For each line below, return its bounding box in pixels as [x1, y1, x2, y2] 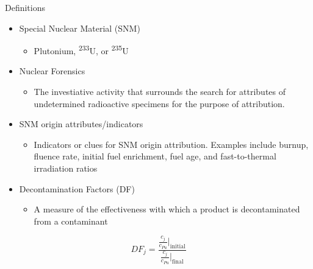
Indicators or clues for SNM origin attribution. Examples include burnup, [34, 138, 309, 150]
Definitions [5, 1, 46, 13]
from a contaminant [34, 214, 108, 227]
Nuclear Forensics [19, 65, 85, 77]
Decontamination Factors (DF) [19, 182, 135, 195]
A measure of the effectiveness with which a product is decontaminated [34, 203, 300, 215]
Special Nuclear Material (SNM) [19, 21, 140, 34]
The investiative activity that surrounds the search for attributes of [34, 85, 286, 98]
